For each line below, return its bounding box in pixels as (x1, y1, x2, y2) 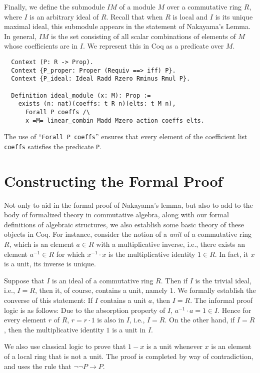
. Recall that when (106, 11, 163, 22)
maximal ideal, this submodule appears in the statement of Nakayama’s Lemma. (4, 21, 250, 32)
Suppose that (4, 275, 44, 285)
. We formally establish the (173, 285, 256, 295)
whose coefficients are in (4, 41, 78, 51)
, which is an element (9, 239, 74, 249)
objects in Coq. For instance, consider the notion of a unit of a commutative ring (4, 229, 252, 239)
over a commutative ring (166, 2, 242, 12)
